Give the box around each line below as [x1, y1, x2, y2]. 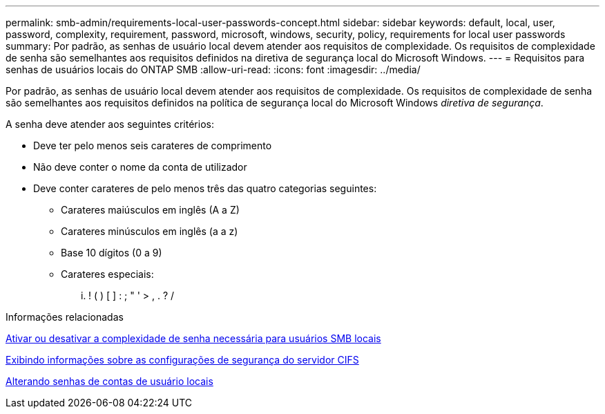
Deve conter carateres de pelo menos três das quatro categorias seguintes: [33, 182, 377, 194]
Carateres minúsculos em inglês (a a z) [61, 225, 238, 237]
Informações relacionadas [6, 311, 124, 323]
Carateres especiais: [61, 268, 154, 280]
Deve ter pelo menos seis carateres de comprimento [33, 140, 272, 151]
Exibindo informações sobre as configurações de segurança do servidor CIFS [6, 354, 359, 366]
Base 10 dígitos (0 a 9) [61, 247, 162, 258]
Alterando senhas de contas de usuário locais [6, 375, 213, 387]
